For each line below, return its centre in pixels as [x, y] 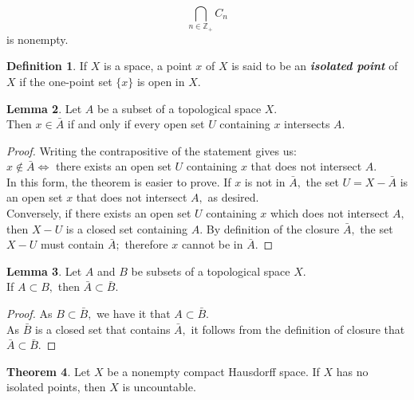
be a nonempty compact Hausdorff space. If [213, 371]
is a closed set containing [127, 228]
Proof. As [30, 314]
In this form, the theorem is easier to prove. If [119, 181]
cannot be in [212, 244]
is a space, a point [148, 66]
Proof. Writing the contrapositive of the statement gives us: [152, 150]
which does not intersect [330, 213]
